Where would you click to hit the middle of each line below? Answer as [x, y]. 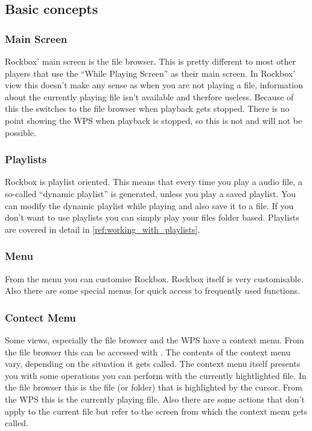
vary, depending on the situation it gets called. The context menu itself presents [153, 364]
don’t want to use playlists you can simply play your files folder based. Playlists [152, 217]
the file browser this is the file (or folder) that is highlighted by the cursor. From [154, 387]
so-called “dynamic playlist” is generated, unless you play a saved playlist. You [151, 193]
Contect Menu [40, 317]
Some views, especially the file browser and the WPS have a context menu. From [154, 339]
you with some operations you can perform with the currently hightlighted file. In [156, 375]
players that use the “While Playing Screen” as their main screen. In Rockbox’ [150, 73]
